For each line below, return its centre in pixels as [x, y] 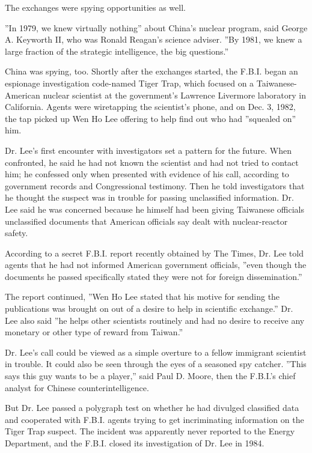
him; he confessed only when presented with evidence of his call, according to [147, 174]
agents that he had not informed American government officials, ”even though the [156, 265]
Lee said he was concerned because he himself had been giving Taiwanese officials [155, 209]
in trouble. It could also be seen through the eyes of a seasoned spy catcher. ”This [156, 364]
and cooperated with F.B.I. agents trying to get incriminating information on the [154, 419]
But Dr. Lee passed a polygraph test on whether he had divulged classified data [152, 408]
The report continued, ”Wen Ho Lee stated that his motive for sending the [142, 296]
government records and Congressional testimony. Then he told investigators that [155, 185]
